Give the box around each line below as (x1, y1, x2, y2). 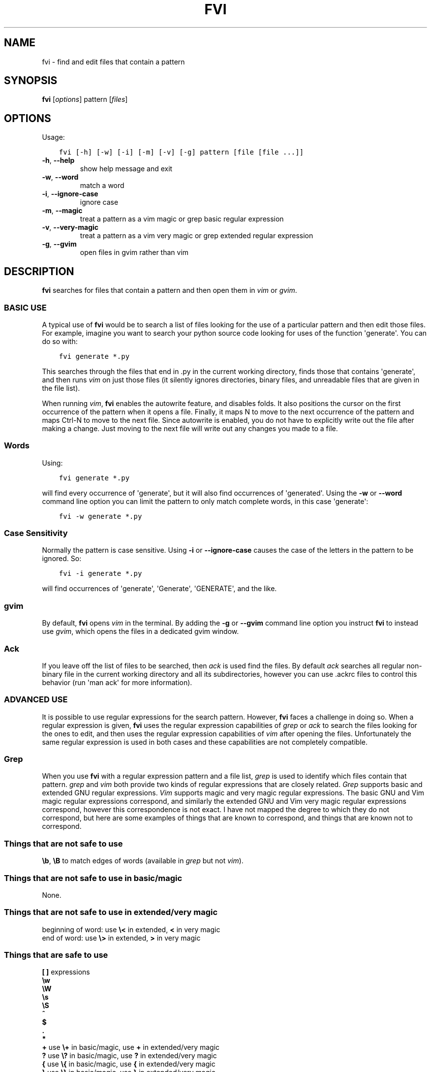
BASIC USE (4, 302, 47, 313)
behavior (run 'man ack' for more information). (42, 678, 192, 687)
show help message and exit (80, 164, 173, 173)
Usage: (42, 133, 65, 142)
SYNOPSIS (4, 74, 58, 87)
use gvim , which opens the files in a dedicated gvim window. (42, 627, 239, 636)
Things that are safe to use (4, 950, 108, 960)
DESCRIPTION (4, 265, 74, 278)
